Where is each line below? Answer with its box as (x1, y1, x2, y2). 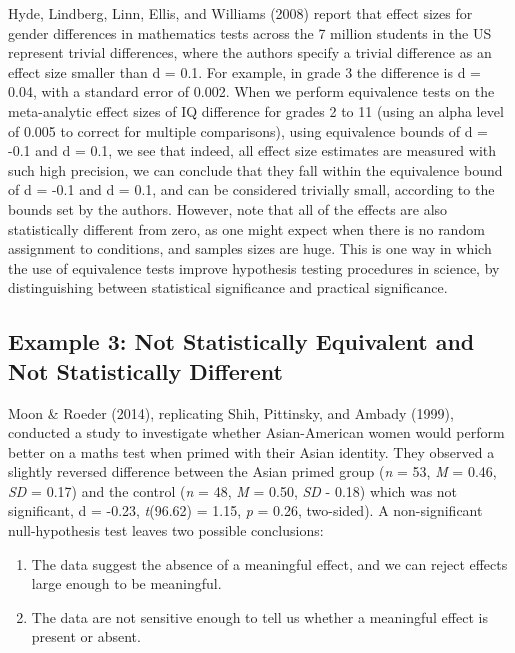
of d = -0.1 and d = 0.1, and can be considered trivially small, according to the (8, 179, 495, 200)
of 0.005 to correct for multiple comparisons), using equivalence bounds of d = (8, 120, 488, 141)
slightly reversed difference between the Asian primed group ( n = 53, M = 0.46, (8, 461, 497, 482)
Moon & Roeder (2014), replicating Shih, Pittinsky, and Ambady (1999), (8, 402, 454, 423)
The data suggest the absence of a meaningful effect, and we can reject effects (31, 553, 508, 574)
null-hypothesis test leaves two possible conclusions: (8, 520, 324, 541)
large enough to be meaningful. (31, 573, 222, 594)
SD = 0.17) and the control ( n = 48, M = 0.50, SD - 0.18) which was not (8, 480, 458, 501)
